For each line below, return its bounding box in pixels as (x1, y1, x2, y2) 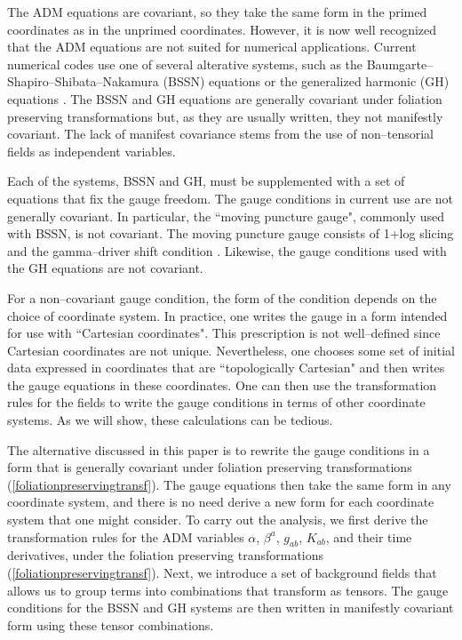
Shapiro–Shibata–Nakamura (7, 72, 159, 91)
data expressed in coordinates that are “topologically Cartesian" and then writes (7, 358, 445, 377)
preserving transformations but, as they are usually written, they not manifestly (7, 107, 443, 125)
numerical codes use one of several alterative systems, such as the (7, 54, 363, 73)
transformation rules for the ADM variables (7, 527, 244, 546)
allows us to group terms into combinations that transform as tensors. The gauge (7, 580, 449, 599)
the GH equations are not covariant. (7, 259, 203, 277)
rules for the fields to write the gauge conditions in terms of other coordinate (7, 393, 426, 412)
